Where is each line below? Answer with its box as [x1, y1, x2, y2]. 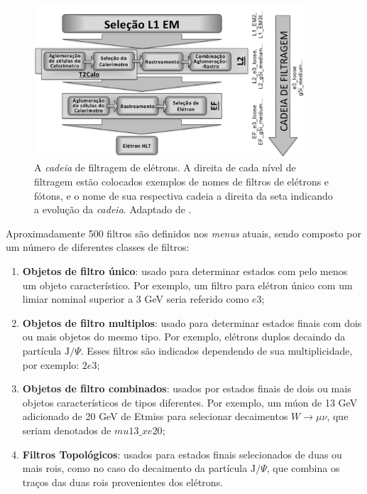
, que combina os [266, 461, 340, 476]
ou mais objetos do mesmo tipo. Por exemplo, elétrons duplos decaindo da [22, 329, 346, 344]
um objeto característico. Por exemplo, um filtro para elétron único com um [22, 277, 353, 292]
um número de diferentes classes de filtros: [6, 240, 190, 254]
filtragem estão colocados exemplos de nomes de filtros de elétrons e [34, 174, 329, 189]
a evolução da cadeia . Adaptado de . [34, 202, 192, 217]
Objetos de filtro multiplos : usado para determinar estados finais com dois [22, 315, 362, 330]
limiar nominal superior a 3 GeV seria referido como [22, 291, 249, 306]
